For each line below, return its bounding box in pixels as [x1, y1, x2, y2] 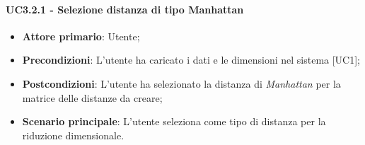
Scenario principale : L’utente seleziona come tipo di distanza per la [22, 114, 326, 129]
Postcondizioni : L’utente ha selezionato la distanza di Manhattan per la [22, 76, 341, 91]
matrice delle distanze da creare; [22, 90, 163, 105]
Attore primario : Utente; [22, 28, 140, 43]
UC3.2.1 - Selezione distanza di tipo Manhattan [6, 1, 244, 16]
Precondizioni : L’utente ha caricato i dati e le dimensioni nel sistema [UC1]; [22, 52, 361, 67]
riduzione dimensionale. [22, 127, 124, 142]
